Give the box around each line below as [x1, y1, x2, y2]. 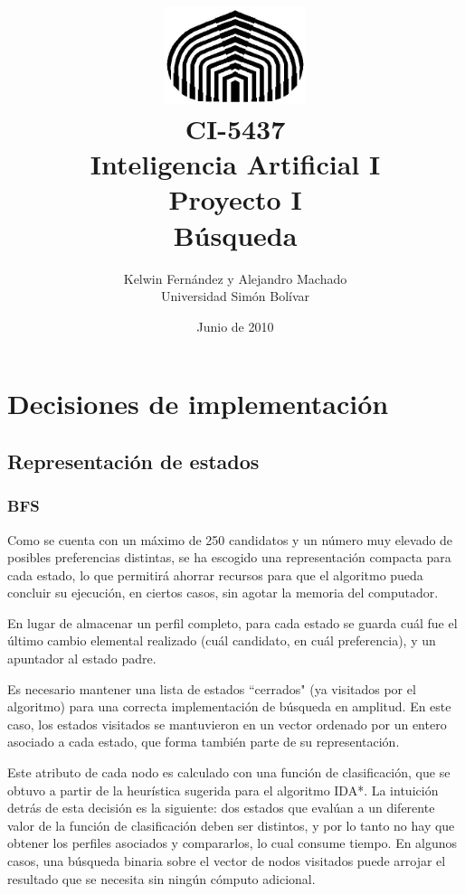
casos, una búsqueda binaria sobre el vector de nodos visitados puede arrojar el [7, 852, 446, 870]
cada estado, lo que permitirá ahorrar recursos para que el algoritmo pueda [7, 565, 423, 584]
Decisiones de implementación [7, 385, 389, 422]
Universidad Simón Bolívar [160, 287, 310, 306]
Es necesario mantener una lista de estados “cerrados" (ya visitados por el [7, 679, 416, 698]
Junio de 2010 [196, 316, 274, 335]
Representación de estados [7, 447, 260, 475]
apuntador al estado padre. [7, 649, 157, 668]
